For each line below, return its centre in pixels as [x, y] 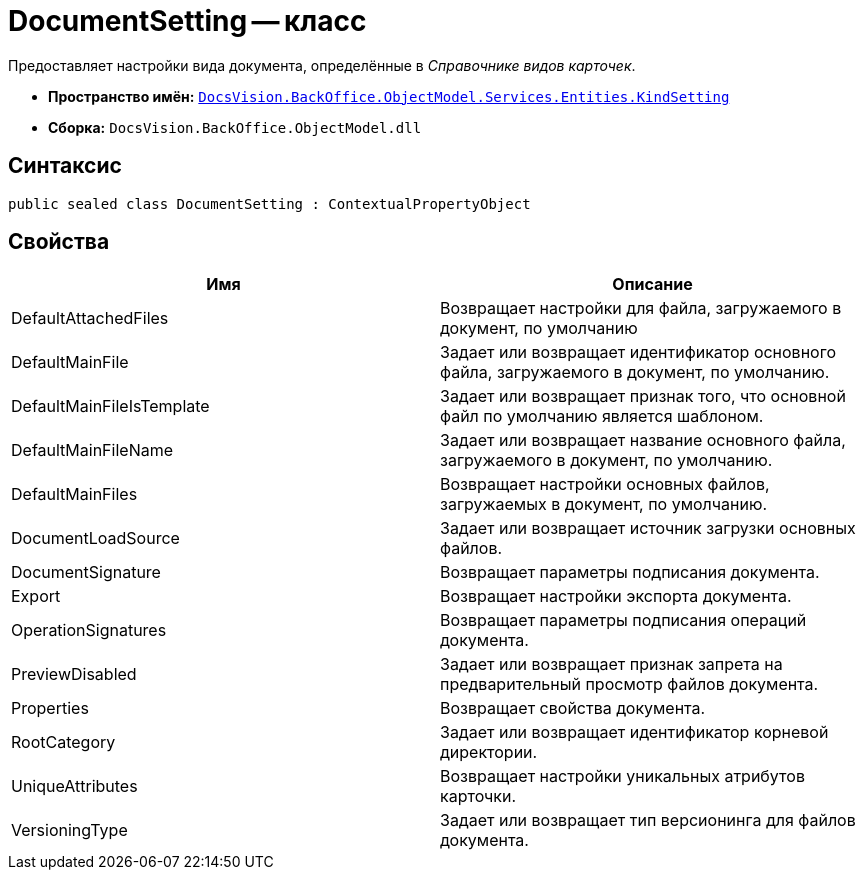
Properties [50, 708]
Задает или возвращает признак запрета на [611, 664]
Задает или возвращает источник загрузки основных [648, 528]
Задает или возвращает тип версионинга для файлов [648, 820]
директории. [489, 752]
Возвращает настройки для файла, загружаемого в [641, 308]
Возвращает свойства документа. [573, 708]
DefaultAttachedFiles [90, 318]
